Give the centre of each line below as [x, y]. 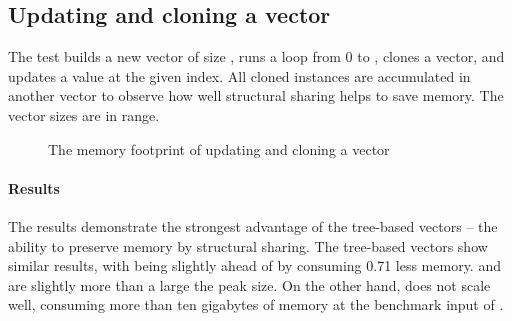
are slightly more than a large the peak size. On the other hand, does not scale [249, 284]
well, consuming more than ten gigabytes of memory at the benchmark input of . [256, 304]
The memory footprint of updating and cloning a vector [219, 148]
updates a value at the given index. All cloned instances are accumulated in [239, 75]
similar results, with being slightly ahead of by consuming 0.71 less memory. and [254, 265]
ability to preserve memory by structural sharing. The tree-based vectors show [248, 245]
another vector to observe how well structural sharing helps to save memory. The [256, 95]
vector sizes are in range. [84, 114]
